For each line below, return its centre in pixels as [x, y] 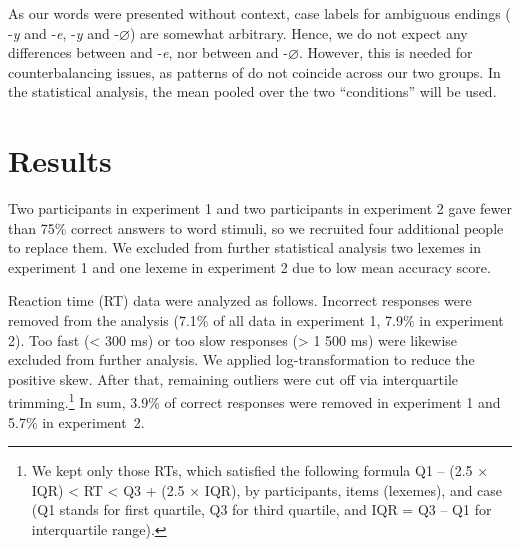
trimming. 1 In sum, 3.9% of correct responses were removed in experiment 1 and [254, 401]
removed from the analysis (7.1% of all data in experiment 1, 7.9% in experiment [256, 320]
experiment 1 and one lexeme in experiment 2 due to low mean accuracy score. [249, 266]
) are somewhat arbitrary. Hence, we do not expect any [299, 32]
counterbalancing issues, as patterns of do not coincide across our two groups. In [254, 71]
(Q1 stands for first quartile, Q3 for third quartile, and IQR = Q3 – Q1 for [261, 509]
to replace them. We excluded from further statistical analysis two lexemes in [245, 247]
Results [60, 160]
